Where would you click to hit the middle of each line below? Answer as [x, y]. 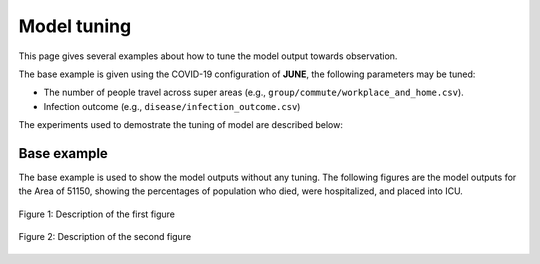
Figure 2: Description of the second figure [105, 237]
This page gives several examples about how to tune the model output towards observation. [208, 56]
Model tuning [75, 26]
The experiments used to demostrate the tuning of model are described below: [181, 125]
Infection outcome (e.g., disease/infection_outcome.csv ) [172, 106]
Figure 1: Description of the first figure [96, 214]
